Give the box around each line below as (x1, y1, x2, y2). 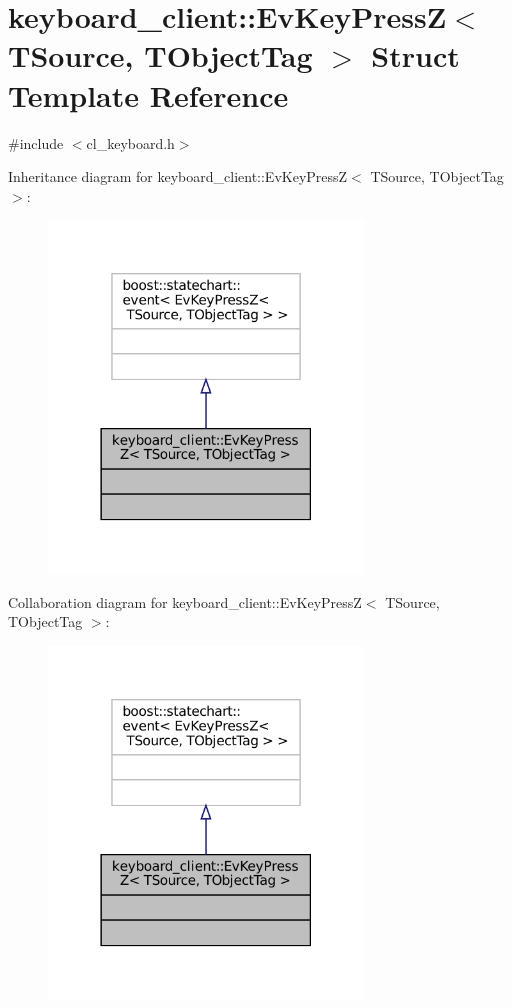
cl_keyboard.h (86, 132, 175, 153)
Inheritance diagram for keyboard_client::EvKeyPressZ (8, 166, 348, 187)
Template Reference (8, 74, 289, 115)
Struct (371, 35, 460, 76)
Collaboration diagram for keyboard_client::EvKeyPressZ (8, 591, 362, 612)
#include (8, 132, 64, 153)
